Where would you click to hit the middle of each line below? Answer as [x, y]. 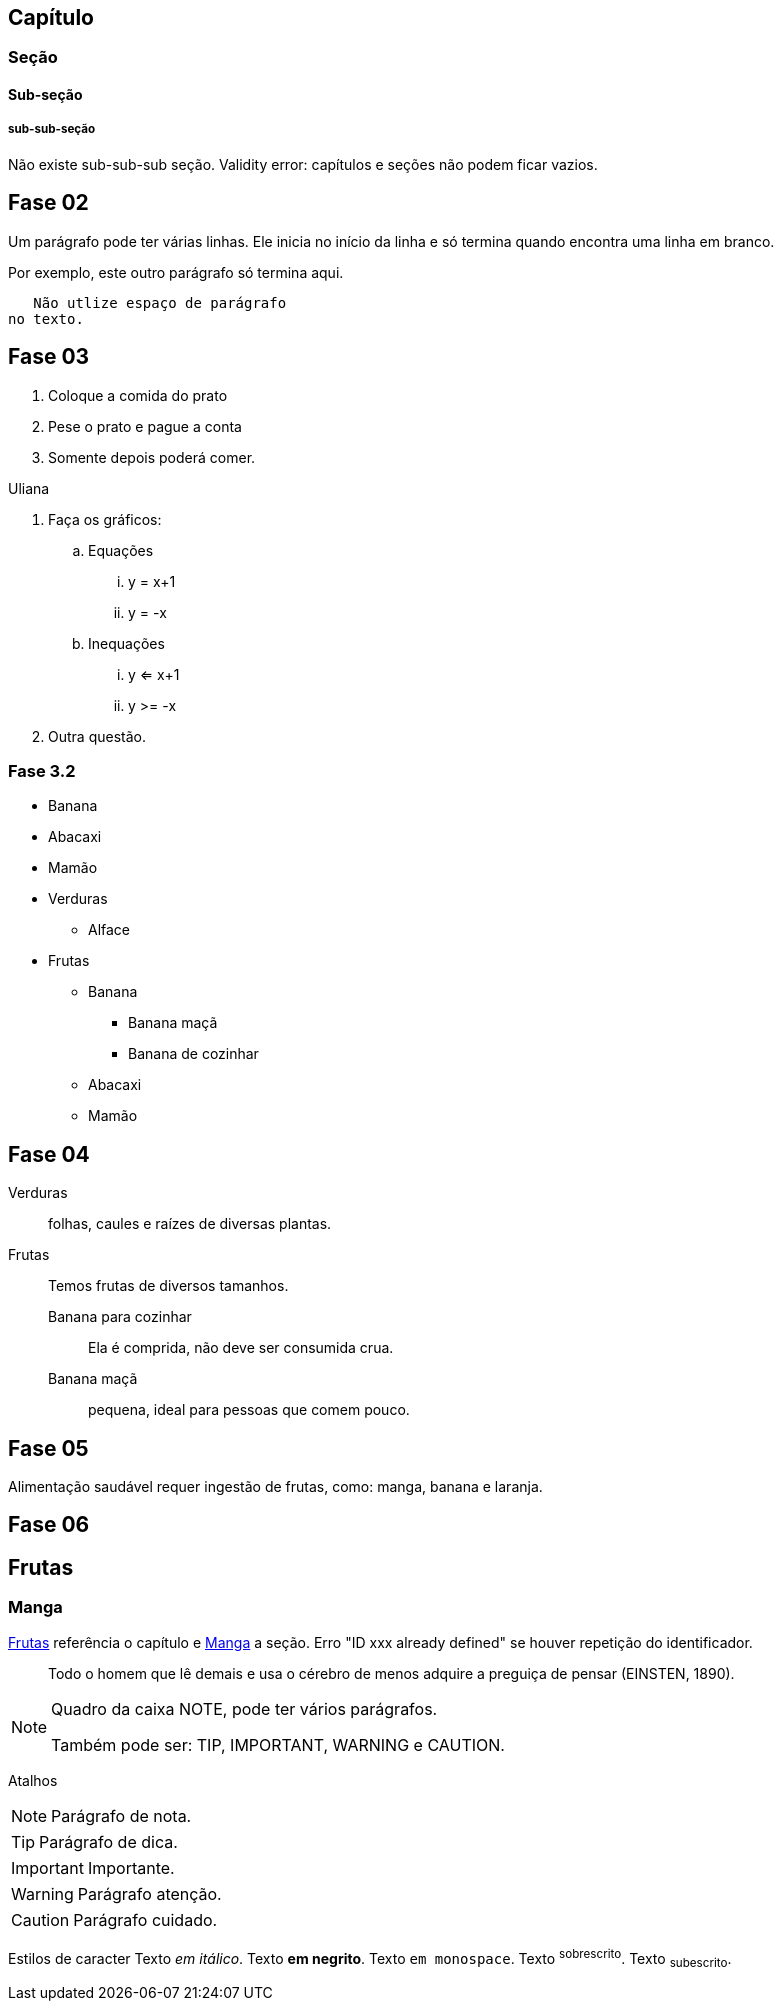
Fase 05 [48, 1448]
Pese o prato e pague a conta [145, 426]
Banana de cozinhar [193, 1054]
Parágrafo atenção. [149, 1893]
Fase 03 [49, 357]
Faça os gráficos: [105, 519]
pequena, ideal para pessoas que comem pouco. [249, 1410]
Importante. [131, 1867]
